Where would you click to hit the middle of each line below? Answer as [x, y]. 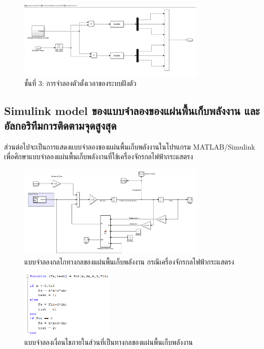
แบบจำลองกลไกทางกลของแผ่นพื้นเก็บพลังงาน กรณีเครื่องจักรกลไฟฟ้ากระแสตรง [129, 261]
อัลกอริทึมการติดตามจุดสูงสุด [60, 125]
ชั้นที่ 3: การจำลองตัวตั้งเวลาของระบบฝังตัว [80, 83]
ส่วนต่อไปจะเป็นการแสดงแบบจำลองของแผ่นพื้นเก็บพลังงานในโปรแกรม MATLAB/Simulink [130, 146]
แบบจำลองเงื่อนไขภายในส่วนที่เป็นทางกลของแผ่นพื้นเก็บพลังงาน [109, 342]
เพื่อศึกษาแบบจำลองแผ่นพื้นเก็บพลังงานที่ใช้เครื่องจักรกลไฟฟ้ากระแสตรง [98, 156]
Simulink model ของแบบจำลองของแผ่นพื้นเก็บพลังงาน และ [132, 110]
